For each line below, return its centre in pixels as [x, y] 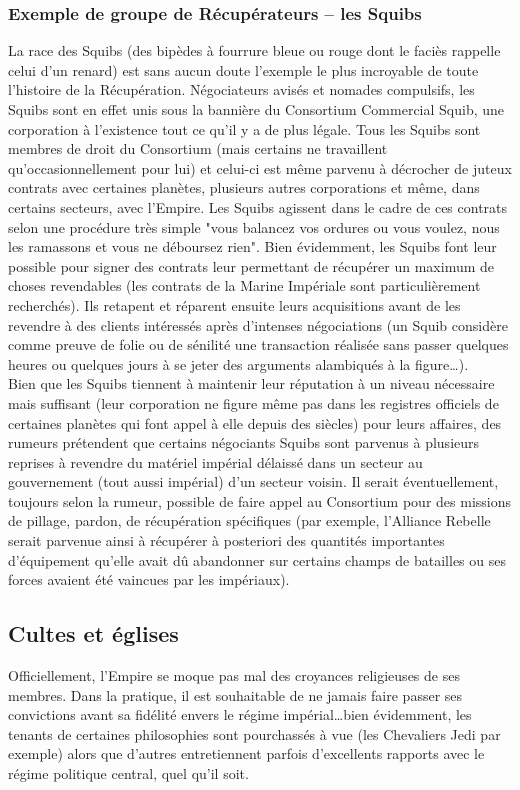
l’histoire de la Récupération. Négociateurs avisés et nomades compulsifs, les [241, 89]
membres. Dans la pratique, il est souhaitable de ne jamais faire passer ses [235, 694]
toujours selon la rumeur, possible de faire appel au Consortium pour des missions [260, 500]
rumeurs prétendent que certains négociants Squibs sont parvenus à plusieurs [244, 442]
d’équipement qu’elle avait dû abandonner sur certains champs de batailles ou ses [257, 559]
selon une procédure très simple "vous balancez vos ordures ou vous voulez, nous [254, 226]
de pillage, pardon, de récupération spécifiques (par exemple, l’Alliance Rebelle [249, 520]
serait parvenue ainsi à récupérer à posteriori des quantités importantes [226, 540]
